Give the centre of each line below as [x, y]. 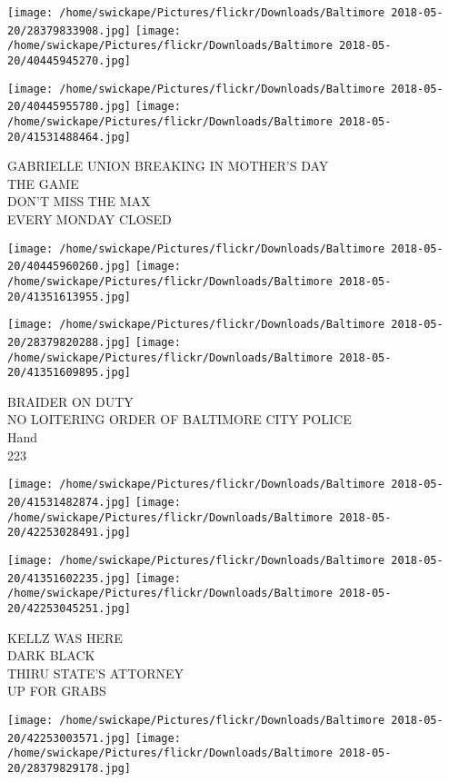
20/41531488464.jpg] [70, 137]
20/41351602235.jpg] [70, 578]
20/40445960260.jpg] [70, 267]
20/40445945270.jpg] [70, 60]
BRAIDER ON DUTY [70, 401]
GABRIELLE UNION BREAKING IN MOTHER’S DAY [168, 166]
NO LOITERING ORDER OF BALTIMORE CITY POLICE [180, 419]
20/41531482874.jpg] [70, 502]
